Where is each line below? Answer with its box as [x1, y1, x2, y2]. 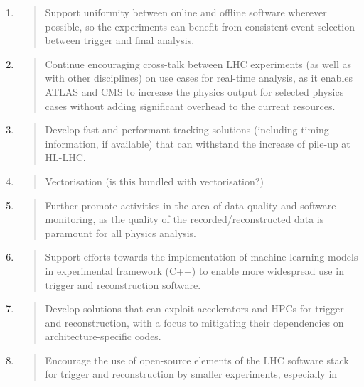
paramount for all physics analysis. [45, 225, 196, 240]
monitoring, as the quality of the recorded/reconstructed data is [45, 212, 324, 227]
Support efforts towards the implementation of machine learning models [45, 249, 358, 264]
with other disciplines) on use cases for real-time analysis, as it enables [45, 70, 353, 85]
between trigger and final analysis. [45, 33, 195, 48]
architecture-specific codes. [45, 329, 161, 344]
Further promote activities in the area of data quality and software [45, 197, 336, 212]
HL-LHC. [45, 150, 86, 165]
